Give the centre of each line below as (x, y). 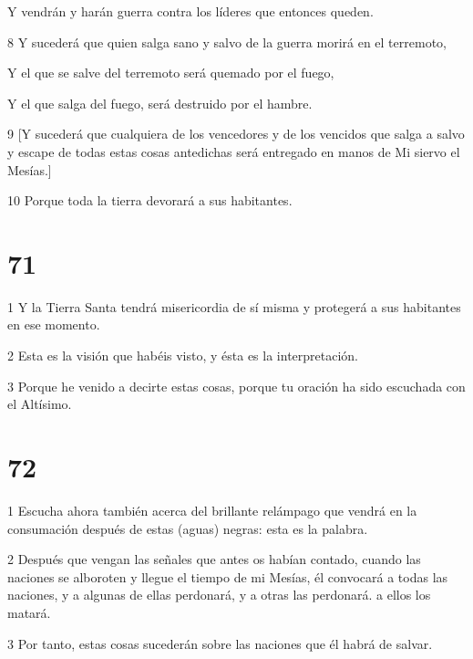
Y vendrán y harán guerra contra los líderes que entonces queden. (190, 11)
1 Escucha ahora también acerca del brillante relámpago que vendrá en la (212, 510)
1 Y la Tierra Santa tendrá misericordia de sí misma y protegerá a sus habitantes (234, 306)
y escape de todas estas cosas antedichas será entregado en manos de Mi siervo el (234, 151)
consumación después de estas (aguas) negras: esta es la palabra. (188, 528)
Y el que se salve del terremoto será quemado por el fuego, (171, 73)
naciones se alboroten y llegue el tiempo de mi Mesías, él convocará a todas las (228, 576)
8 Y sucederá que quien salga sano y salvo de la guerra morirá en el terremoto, (227, 42)
